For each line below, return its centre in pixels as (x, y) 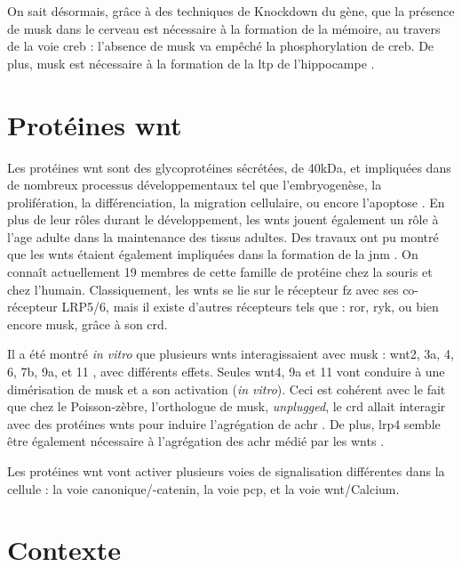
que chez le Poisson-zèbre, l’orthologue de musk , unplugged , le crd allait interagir (227, 406)
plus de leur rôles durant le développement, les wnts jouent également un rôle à (223, 219)
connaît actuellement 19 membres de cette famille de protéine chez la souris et (220, 272)
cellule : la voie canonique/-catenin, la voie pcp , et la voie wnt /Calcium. (203, 488)
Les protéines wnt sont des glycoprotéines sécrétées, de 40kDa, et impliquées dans (229, 167)
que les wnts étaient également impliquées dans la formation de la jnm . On (213, 254)
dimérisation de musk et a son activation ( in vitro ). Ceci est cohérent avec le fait (227, 389)
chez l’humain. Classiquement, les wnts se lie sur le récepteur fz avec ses (203, 289)
